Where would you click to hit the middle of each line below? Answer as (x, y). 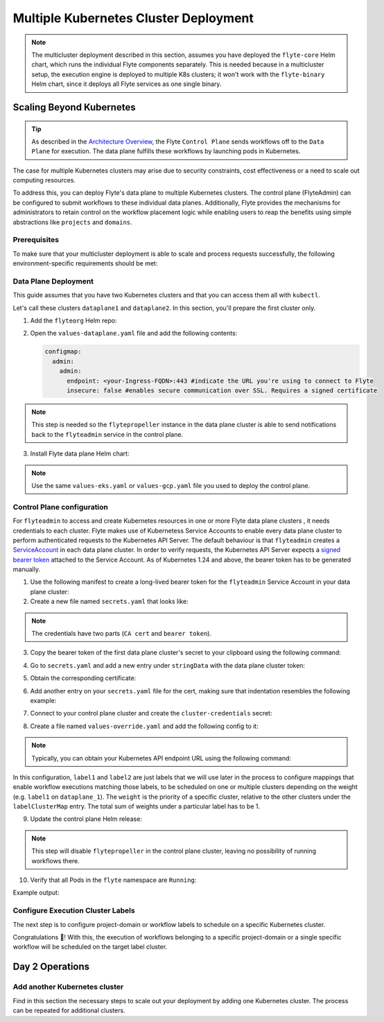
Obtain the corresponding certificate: (83, 678)
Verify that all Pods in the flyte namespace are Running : (113, 880)
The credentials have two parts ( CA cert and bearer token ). (121, 634)
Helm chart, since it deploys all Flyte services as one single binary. (126, 84)
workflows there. (55, 860)
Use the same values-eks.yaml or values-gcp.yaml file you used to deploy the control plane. (171, 485)
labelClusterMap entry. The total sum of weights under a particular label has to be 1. (136, 806)
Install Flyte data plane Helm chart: (80, 453)
